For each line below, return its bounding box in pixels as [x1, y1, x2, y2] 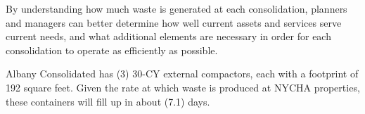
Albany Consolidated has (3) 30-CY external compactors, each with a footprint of [6, 66, 359, 81]
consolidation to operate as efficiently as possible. [6, 42, 218, 57]
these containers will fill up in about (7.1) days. [6, 94, 210, 108]
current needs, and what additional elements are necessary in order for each [6, 29, 331, 44]
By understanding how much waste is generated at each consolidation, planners [6, 1, 347, 15]
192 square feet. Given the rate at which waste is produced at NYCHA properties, [6, 80, 360, 94]
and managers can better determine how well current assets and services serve [6, 15, 342, 30]
